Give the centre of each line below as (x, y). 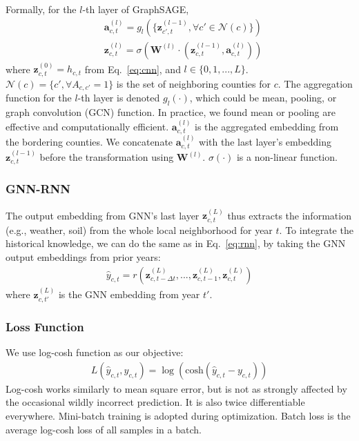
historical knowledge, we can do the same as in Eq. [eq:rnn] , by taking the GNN (176, 243)
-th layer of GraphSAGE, (136, 9)
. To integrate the (316, 229)
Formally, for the (41, 9)
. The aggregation (315, 83)
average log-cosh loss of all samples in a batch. (104, 429)
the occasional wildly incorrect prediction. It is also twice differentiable (155, 402)
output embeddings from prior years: (83, 257)
